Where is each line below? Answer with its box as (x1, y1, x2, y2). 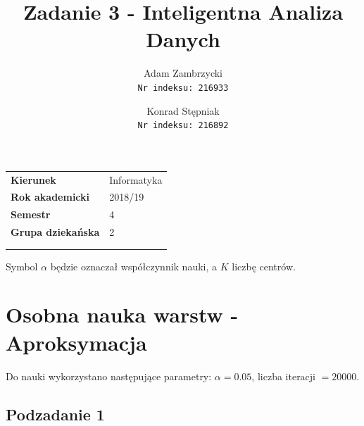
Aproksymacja (6, 327, 147, 356)
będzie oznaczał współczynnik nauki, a (50, 258, 218, 273)
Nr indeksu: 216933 (137, 82, 229, 93)
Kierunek (11, 172, 56, 187)
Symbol (6, 258, 38, 273)
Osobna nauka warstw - (6, 300, 239, 329)
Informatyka (109, 172, 163, 187)
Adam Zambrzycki (143, 65, 223, 80)
